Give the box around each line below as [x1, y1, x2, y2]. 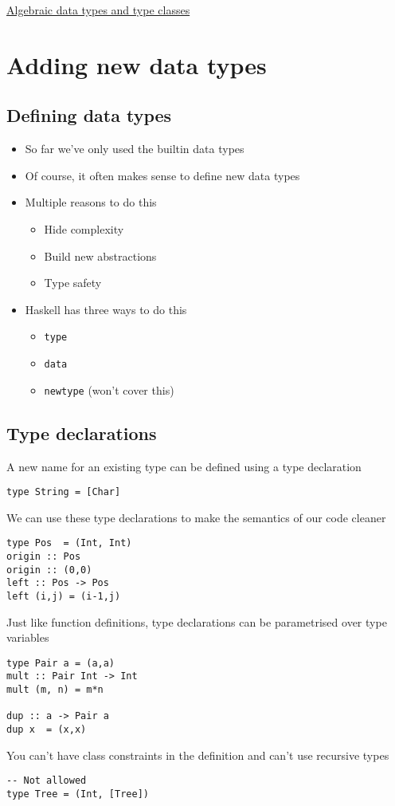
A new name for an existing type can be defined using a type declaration [6, 458, 362, 474]
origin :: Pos [6, 551, 81, 562]
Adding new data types [6, 48, 267, 81]
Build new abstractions [44, 247, 157, 264]
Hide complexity [44, 220, 124, 237]
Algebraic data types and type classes [6, 2, 190, 18]
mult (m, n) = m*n [6, 684, 104, 696]
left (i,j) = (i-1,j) [6, 590, 121, 602]
